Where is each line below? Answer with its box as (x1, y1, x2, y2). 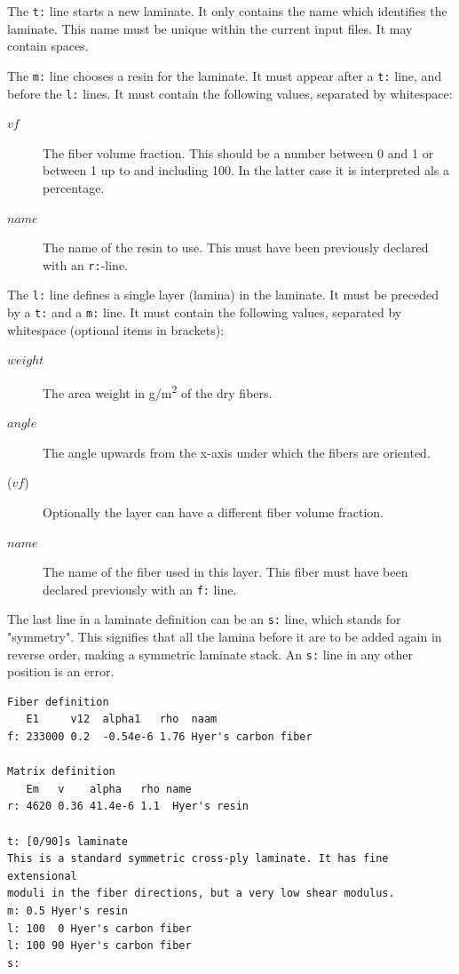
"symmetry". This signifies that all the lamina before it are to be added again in (7, 627, 442, 645)
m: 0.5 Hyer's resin (7, 904, 129, 917)
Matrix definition (7, 765, 115, 778)
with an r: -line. (43, 255, 129, 274)
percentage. (43, 178, 105, 196)
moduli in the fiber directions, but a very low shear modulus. (7, 887, 395, 900)
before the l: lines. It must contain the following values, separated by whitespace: (7, 84, 453, 102)
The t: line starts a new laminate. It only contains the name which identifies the (7, 2, 447, 20)
